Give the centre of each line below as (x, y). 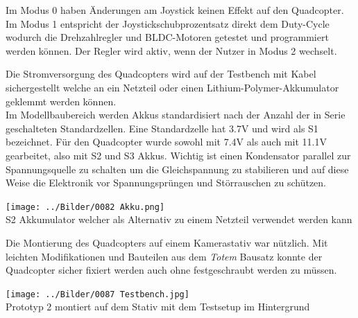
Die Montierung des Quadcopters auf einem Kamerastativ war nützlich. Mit (167, 242)
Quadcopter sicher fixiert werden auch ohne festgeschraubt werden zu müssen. (171, 270)
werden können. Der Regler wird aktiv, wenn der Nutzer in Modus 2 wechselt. (171, 50)
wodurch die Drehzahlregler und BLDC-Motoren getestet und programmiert (167, 37)
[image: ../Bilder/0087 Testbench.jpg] (97, 294)
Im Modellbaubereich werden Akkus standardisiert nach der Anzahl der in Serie (176, 115)
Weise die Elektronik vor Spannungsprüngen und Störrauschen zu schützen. (166, 183)
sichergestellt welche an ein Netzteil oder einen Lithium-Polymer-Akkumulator (172, 87)
